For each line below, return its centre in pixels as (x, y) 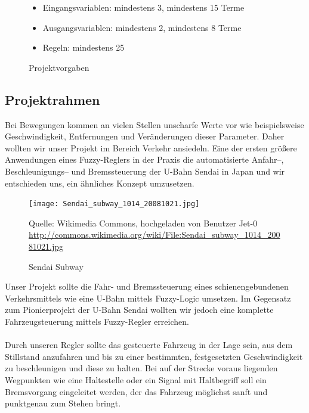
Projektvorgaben (59, 67)
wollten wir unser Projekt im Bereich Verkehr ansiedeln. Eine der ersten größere (151, 147)
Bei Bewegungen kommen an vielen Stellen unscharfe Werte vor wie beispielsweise (154, 124)
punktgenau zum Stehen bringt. (63, 403)
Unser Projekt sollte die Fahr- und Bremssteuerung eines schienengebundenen (147, 286)
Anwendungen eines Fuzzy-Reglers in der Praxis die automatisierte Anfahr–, (144, 159)
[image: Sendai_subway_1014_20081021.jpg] (114, 204)
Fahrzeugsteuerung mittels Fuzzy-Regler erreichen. (97, 321)
